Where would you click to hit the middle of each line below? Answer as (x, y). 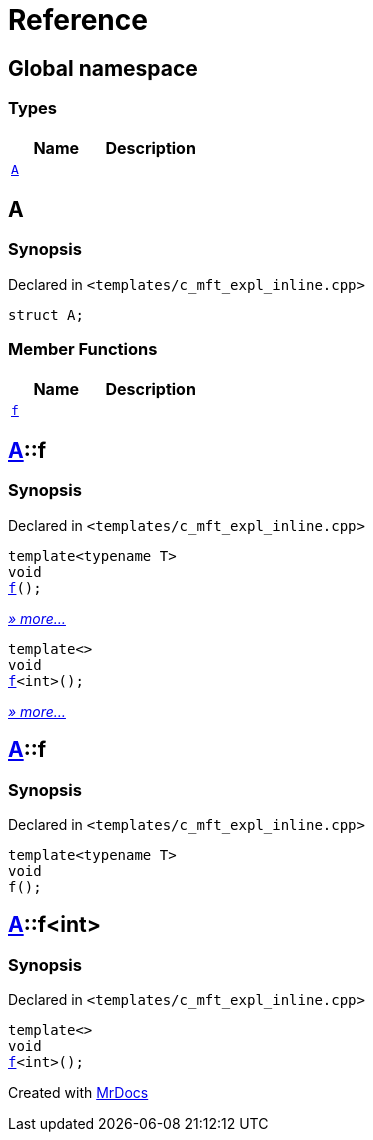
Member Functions (83, 349)
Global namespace (103, 68)
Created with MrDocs (78, 1093)
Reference (78, 20)
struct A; (46, 314)
